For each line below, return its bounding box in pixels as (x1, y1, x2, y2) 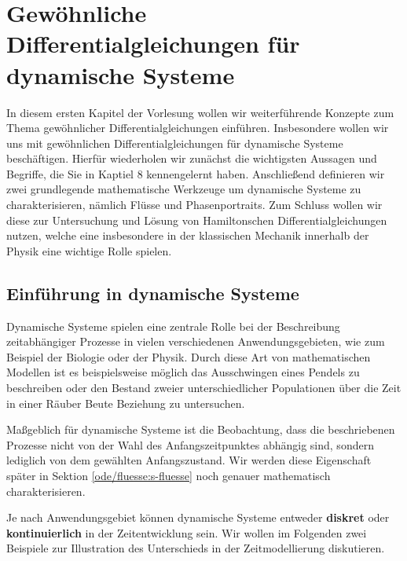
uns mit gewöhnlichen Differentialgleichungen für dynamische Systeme (6, 134, 343, 151)
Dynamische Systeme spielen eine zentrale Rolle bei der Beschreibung (6, 317, 340, 334)
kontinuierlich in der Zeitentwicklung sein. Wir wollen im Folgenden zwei (6, 524, 367, 541)
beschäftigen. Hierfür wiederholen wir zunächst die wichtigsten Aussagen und (6, 150, 377, 167)
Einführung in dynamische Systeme (6, 280, 299, 305)
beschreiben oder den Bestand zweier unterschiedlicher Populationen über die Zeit (6, 379, 401, 396)
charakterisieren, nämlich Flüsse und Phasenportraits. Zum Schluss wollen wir (6, 196, 383, 213)
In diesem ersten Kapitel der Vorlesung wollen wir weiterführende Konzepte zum (6, 104, 394, 120)
